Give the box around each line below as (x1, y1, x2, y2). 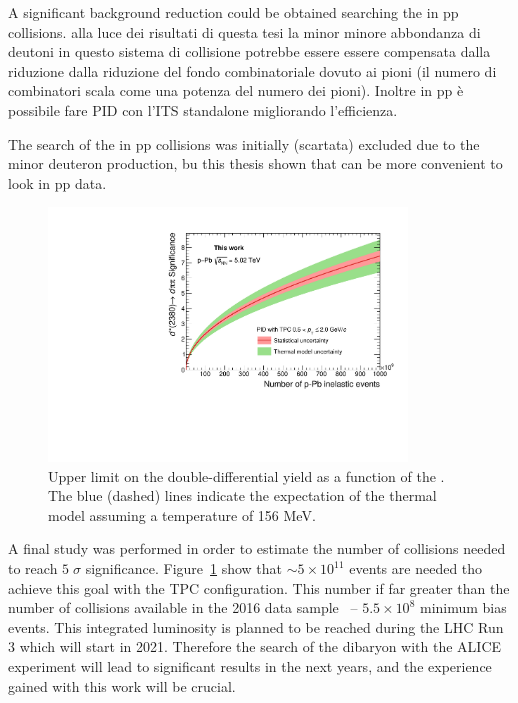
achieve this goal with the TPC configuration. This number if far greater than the (8, 577, 510, 598)
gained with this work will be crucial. (8, 675, 236, 696)
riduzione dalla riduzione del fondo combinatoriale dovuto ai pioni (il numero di (8, 60, 497, 81)
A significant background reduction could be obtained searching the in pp (8, 2, 459, 22)
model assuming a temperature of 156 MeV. (48, 504, 316, 525)
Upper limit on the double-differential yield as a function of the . (48, 465, 445, 486)
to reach (8, 558, 58, 579)
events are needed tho (349, 558, 483, 579)
